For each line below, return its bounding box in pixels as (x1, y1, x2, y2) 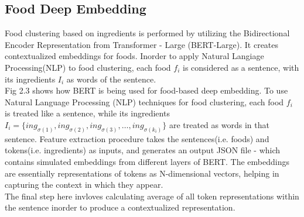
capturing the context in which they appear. (5, 178, 163, 191)
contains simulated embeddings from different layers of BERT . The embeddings (5, 156, 290, 167)
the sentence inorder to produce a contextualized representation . (5, 201, 235, 213)
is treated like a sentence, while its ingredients (5, 107, 170, 119)
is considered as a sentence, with (183, 61, 299, 73)
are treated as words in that (169, 118, 269, 130)
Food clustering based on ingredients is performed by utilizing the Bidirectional (5, 27, 290, 39)
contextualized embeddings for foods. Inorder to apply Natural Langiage (5, 50, 264, 62)
